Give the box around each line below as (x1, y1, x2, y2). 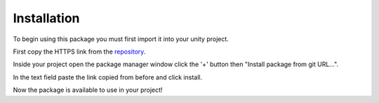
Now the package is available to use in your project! (13, 86, 163, 94)
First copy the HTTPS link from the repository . (13, 47, 146, 56)
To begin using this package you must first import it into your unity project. (13, 35, 230, 43)
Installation (13, 10, 80, 26)
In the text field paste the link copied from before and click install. (13, 73, 203, 81)
